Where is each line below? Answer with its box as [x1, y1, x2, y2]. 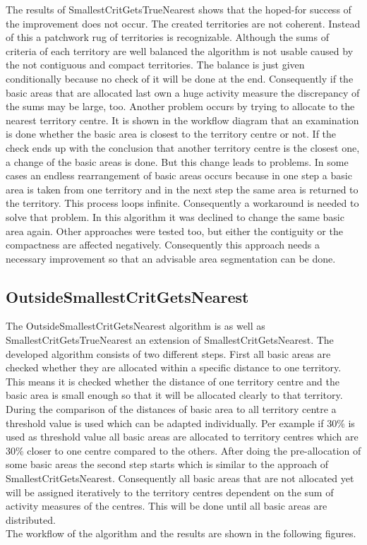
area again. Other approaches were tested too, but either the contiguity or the [6, 223, 343, 238]
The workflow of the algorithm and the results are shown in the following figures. [6, 526, 356, 541]
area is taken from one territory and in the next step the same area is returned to [6, 181, 359, 196]
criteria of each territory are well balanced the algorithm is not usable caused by [6, 43, 354, 58]
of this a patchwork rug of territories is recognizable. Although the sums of [6, 30, 329, 44]
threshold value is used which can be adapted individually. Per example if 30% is [6, 415, 355, 430]
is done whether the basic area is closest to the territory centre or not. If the [6, 126, 337, 141]
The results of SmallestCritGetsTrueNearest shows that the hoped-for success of [6, 2, 351, 16]
